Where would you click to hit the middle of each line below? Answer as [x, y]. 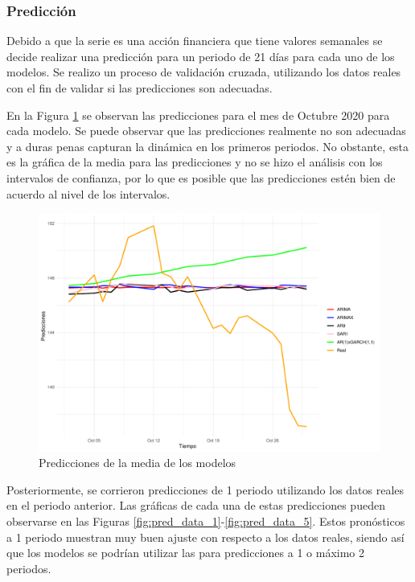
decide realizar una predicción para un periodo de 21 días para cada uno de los [201, 56]
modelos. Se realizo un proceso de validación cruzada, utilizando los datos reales [204, 72]
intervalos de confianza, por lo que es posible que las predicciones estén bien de [201, 177]
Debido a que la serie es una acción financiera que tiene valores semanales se [195, 41]
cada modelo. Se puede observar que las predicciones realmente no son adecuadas [206, 131]
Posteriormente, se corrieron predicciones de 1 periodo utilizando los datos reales [205, 489]
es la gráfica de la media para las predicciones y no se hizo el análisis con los [195, 162]
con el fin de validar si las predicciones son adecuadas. [140, 88]
